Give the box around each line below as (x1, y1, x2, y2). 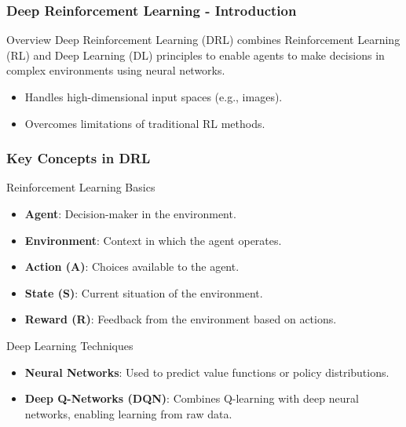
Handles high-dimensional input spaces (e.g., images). (24, 89, 283, 104)
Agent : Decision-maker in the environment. (24, 206, 236, 221)
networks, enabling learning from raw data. (24, 405, 232, 422)
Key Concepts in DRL (6, 148, 151, 168)
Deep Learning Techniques (6, 337, 134, 353)
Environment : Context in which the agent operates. (24, 232, 282, 248)
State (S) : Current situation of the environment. (24, 284, 263, 301)
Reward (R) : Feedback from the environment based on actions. (24, 311, 337, 327)
